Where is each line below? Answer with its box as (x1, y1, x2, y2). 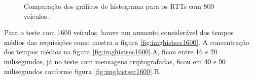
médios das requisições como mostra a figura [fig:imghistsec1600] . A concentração (4, 37, 249, 47)
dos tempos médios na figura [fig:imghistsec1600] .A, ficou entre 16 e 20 (4, 46, 217, 57)
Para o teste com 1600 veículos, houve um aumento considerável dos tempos (4, 27, 234, 38)
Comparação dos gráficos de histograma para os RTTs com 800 (24, 1, 214, 11)
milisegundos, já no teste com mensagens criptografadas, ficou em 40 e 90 (4, 56, 226, 66)
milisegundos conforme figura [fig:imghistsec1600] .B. (4, 66, 161, 76)
